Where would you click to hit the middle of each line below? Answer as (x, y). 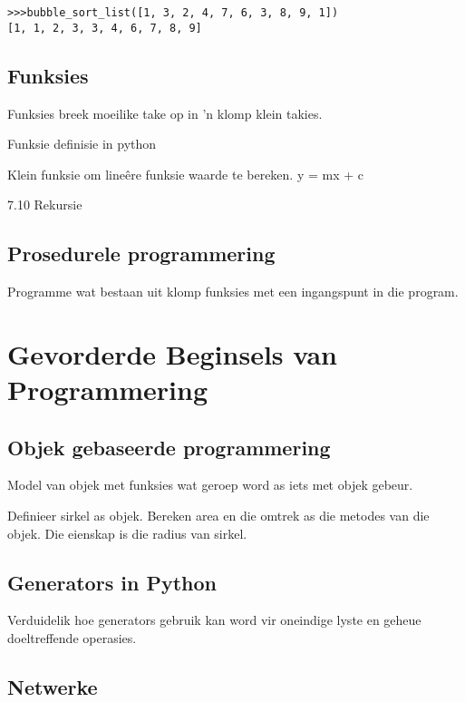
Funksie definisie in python (82, 144)
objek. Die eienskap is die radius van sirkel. (127, 533)
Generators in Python (112, 582)
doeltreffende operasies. (72, 638)
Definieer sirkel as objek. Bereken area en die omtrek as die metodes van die (218, 516)
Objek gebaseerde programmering (169, 447)
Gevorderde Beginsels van (173, 353)
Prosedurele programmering (141, 253)
